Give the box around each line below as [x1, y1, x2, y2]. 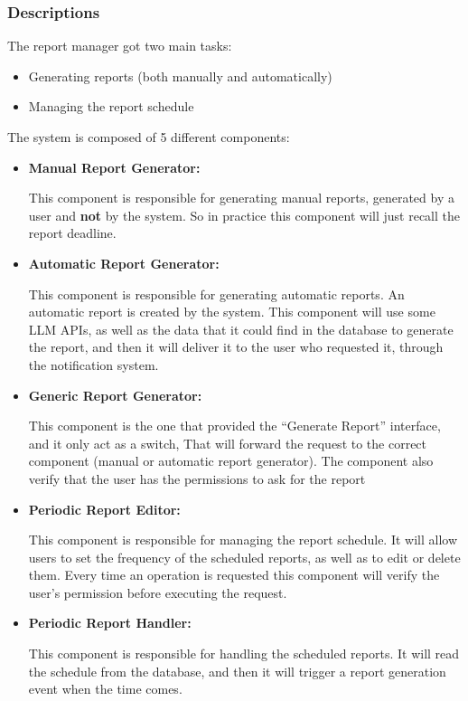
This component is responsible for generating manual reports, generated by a [28, 188, 454, 207]
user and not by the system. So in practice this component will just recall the [28, 205, 460, 224]
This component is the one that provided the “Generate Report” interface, [28, 416, 441, 435]
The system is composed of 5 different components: [7, 128, 290, 146]
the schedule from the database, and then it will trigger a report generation [28, 661, 446, 680]
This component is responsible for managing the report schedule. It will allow [28, 530, 458, 549]
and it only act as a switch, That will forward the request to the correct [28, 433, 427, 452]
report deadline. [28, 223, 117, 242]
